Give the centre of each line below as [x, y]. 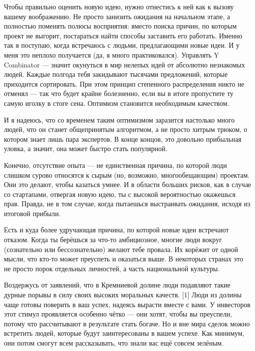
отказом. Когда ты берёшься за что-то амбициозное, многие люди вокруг [113, 239]
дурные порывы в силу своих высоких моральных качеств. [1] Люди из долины [123, 295]
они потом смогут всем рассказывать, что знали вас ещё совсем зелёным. [114, 343]
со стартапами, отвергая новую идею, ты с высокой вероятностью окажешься [120, 194]
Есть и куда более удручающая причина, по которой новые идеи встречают [116, 230]
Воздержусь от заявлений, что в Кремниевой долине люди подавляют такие [117, 285]
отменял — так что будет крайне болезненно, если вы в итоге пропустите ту [119, 93]
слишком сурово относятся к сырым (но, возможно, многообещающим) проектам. [127, 175]
